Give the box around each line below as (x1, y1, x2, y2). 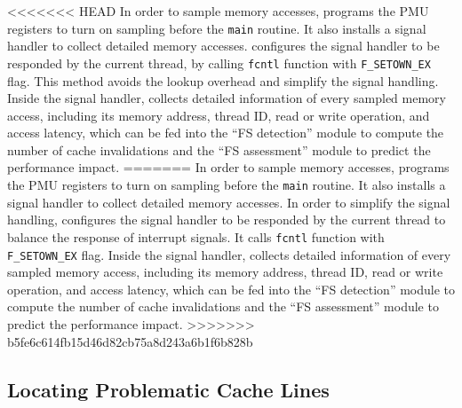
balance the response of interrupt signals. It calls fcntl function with (7, 227, 385, 246)
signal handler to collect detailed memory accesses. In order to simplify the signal (7, 192, 450, 211)
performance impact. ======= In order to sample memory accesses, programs (7, 158, 450, 177)
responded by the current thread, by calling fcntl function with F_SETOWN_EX (7, 53, 431, 72)
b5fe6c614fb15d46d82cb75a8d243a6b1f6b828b (7, 332, 253, 350)
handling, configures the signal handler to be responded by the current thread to (7, 210, 446, 229)
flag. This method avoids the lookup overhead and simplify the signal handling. (7, 71, 439, 90)
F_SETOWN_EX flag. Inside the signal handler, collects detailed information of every (7, 245, 451, 263)
